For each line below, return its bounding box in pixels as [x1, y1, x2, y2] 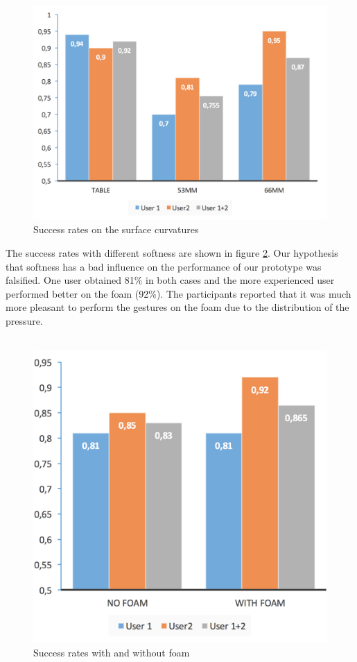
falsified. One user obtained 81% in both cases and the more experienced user [6, 273, 335, 287]
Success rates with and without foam [33, 645, 190, 659]
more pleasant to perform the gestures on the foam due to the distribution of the [6, 300, 349, 314]
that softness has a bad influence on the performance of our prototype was [6, 259, 322, 273]
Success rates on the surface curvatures [33, 222, 199, 237]
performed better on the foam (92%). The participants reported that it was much [6, 286, 351, 300]
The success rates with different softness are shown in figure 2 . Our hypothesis [6, 246, 338, 260]
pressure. [6, 314, 43, 328]
